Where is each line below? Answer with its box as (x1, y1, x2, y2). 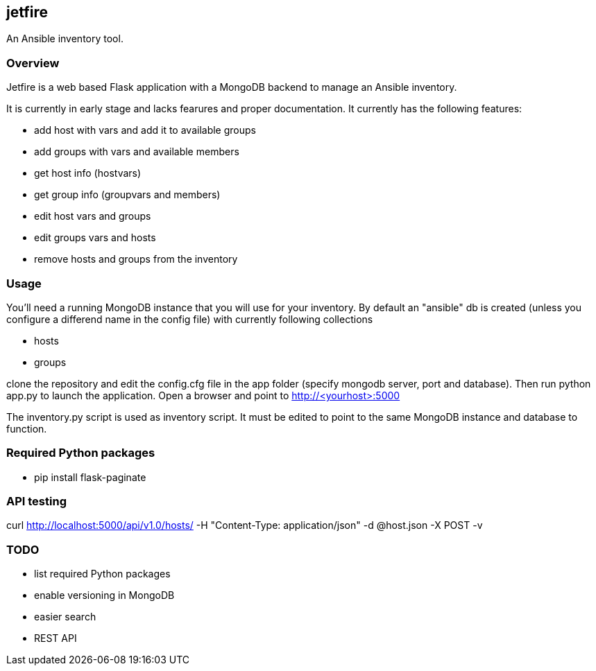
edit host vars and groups (34, 210, 151, 223)
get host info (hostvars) (34, 167, 142, 180)
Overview (6, 55, 60, 70)
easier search (34, 611, 96, 623)
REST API (34, 632, 77, 645)
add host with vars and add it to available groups (34, 124, 256, 137)
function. (6, 422, 47, 435)
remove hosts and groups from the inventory (34, 253, 238, 265)
